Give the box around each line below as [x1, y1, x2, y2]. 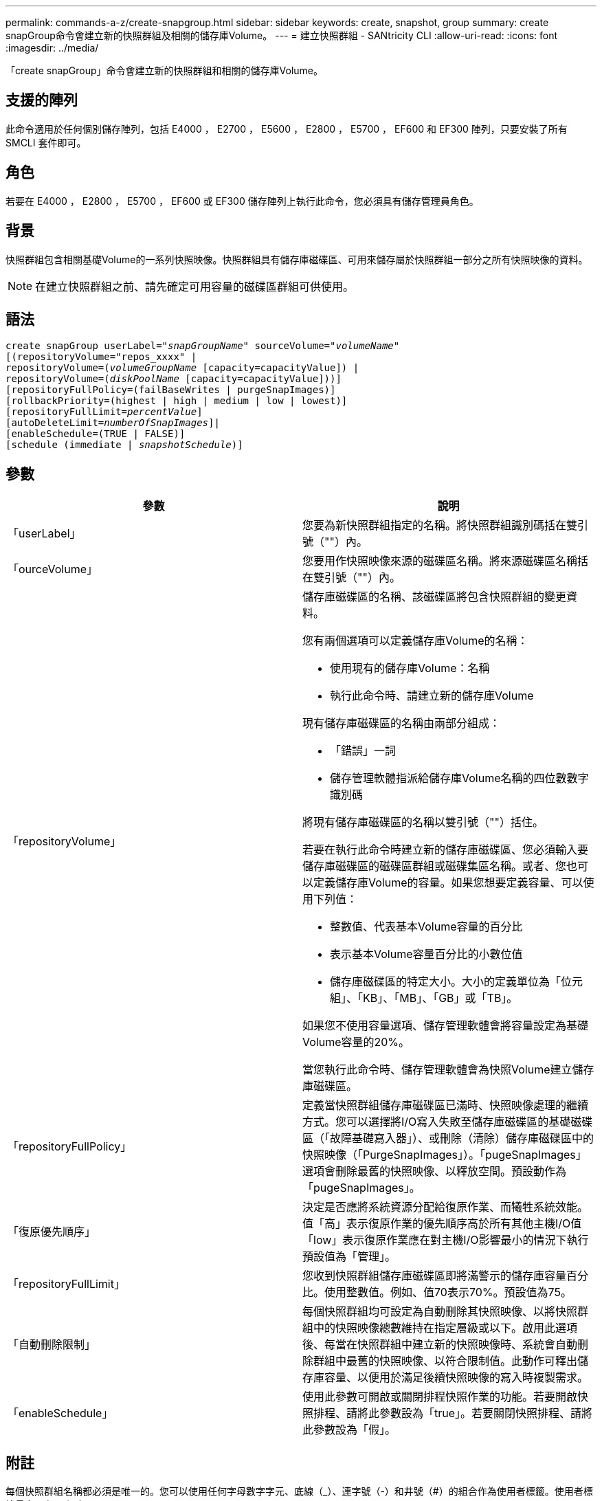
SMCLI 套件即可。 [5, 136, 87, 148]
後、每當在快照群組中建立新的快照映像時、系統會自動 [302, 1337, 578, 1352]
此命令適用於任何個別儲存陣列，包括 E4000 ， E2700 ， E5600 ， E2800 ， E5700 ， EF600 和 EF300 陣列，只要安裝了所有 [5, 122, 568, 135]
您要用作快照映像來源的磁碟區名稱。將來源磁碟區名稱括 [302, 554, 589, 568]
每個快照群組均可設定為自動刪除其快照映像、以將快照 [302, 1304, 578, 1319]
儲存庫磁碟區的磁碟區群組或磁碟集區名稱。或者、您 [302, 859, 567, 874]
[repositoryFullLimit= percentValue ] [5, 406, 203, 418]
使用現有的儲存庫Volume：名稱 [330, 661, 490, 676]
